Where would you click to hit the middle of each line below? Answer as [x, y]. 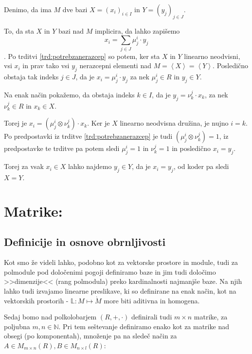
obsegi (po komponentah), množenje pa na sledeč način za [90, 336]
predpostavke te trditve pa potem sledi [62, 148]
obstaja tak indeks [31, 77]
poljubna [17, 326]
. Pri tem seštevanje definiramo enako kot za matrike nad [144, 326]
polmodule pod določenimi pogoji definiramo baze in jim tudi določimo [110, 271]
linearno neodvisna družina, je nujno [174, 123]
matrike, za [211, 317]
